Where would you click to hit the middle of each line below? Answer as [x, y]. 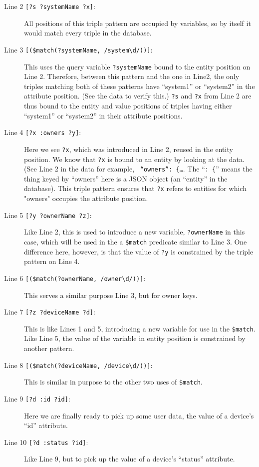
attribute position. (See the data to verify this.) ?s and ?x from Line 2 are [138, 96]
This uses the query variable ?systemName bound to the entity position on [137, 66]
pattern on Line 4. [52, 261]
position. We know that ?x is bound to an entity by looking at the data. [134, 159]
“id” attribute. [46, 425]
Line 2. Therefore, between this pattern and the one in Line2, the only [132, 76]
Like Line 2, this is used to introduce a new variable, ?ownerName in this [134, 232]
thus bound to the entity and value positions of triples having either [128, 105]
